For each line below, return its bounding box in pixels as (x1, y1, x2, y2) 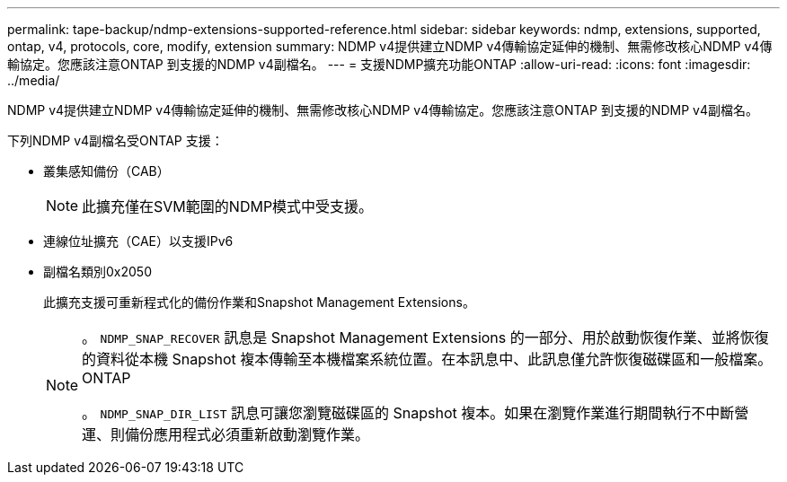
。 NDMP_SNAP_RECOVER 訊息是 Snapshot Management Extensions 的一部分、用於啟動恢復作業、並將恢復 (82, 329, 769, 346)
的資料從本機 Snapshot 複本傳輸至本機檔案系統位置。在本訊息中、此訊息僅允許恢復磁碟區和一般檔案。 (82, 350, 773, 368)
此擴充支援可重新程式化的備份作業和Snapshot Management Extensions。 (43, 294, 475, 310)
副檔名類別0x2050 (43, 264, 152, 279)
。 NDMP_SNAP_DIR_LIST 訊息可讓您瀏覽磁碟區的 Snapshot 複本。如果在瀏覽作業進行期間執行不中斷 (82, 404, 735, 422)
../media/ (7, 73, 60, 88)
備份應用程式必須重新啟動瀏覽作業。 (125, 425, 370, 443)
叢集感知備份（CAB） (43, 163, 170, 179)
